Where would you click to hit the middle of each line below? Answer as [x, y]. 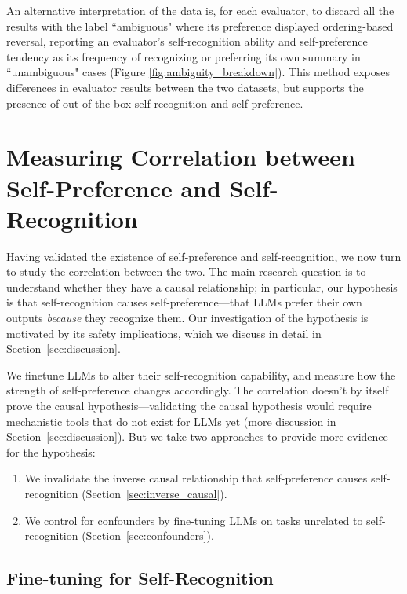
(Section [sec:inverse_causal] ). [154, 493]
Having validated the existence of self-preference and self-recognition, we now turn [204, 256]
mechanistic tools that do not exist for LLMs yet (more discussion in [171, 421]
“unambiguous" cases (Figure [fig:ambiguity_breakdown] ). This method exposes [198, 72]
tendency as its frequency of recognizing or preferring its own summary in [184, 56]
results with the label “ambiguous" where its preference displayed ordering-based [200, 26]
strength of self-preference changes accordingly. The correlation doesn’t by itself [198, 390]
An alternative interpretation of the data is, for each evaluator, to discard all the [200, 10]
